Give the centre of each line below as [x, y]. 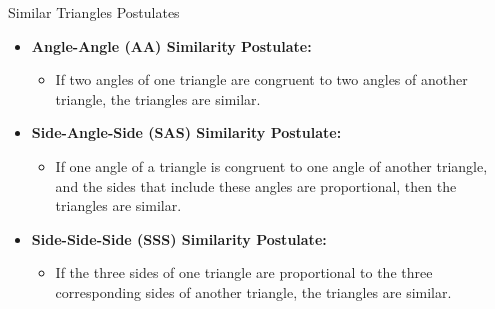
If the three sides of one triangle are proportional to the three [244, 272]
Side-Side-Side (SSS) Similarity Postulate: [179, 238]
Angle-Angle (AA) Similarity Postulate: [171, 45]
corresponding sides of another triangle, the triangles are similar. [253, 291]
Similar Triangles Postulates [94, 12]
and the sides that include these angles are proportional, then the [256, 185]
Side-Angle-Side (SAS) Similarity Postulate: [186, 132]
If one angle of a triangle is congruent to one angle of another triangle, [271, 165]
